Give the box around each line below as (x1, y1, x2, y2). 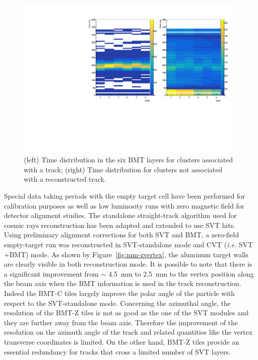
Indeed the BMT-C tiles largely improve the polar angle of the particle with (4, 288, 235, 298)
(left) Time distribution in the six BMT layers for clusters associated (24, 154, 233, 165)
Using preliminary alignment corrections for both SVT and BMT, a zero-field (4, 229, 239, 240)
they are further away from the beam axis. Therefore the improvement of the (4, 317, 238, 327)
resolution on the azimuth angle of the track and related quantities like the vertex (4, 327, 253, 337)
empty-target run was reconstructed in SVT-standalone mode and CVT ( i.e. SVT (4, 239, 253, 249)
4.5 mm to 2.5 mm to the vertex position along (108, 268, 254, 279)
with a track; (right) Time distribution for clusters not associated (24, 164, 222, 174)
